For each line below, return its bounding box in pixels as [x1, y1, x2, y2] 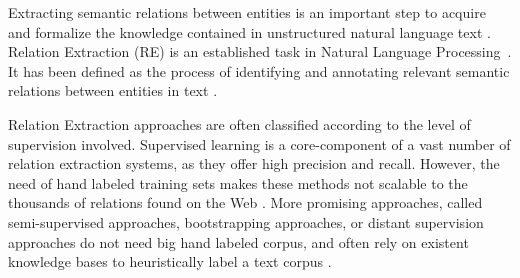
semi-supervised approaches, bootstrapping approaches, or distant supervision [8, 211, 484, 232]
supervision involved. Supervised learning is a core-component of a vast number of [8, 133, 511, 154]
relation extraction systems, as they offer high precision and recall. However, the [8, 153, 500, 174]
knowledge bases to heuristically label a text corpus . [8, 251, 332, 272]
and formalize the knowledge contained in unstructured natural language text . [8, 21, 491, 42]
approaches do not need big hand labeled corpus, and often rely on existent [8, 231, 469, 252]
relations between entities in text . [8, 80, 218, 101]
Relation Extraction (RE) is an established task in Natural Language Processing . [8, 41, 512, 62]
